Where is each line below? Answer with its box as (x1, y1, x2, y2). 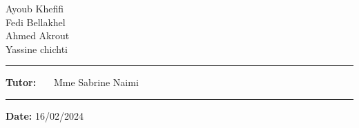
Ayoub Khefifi (6, 1, 64, 15)
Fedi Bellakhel (6, 14, 66, 29)
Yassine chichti (6, 41, 68, 56)
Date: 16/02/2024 (6, 108, 84, 122)
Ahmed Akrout (6, 28, 70, 43)
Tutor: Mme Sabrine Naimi (6, 75, 139, 89)
